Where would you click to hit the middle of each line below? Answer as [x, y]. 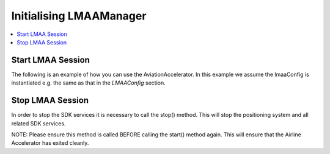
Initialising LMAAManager [79, 16]
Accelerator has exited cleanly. [50, 143]
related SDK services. [38, 123]
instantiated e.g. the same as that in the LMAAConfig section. [88, 83]
